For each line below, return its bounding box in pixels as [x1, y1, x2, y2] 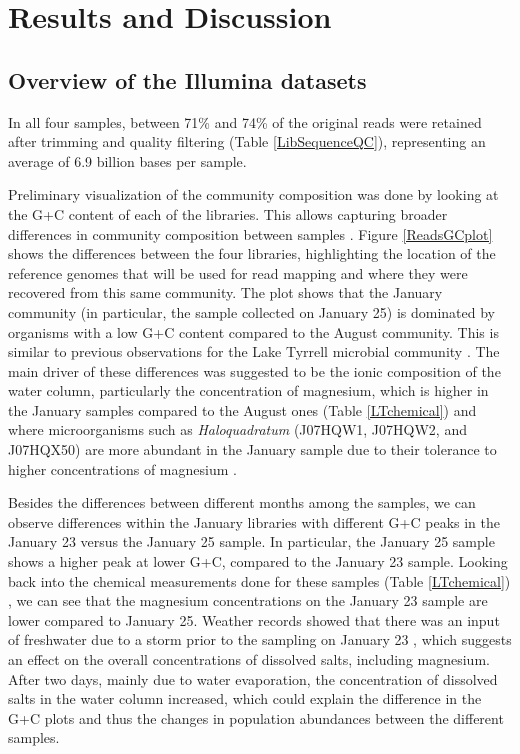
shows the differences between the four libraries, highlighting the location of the [8, 243, 496, 264]
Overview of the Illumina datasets [8, 64, 367, 95]
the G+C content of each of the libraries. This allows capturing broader [8, 203, 448, 224]
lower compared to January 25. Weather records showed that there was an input [8, 609, 500, 630]
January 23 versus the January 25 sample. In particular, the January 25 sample [8, 531, 495, 552]
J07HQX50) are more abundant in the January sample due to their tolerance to [8, 439, 497, 460]
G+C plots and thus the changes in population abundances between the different [8, 707, 504, 728]
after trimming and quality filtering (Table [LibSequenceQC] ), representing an [8, 131, 486, 152]
